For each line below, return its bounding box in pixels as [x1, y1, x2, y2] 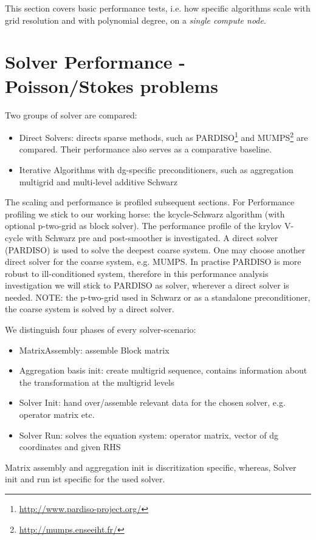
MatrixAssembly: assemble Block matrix [19, 343, 170, 356]
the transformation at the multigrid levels [19, 375, 174, 388]
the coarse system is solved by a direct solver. [5, 302, 174, 315]
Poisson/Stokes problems [5, 73, 218, 98]
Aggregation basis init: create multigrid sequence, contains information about [19, 364, 307, 377]
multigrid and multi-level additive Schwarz [19, 175, 178, 188]
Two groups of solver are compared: [5, 108, 137, 121]
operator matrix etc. [19, 408, 95, 421]
